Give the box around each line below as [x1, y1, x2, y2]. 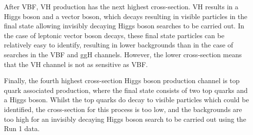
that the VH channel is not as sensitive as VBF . [4, 59, 148, 69]
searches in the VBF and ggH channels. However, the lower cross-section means [4, 49, 242, 59]
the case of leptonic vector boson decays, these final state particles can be [4, 30, 225, 40]
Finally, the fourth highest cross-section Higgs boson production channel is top [4, 75, 240, 86]
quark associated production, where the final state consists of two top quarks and [4, 85, 248, 95]
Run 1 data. [4, 123, 40, 134]
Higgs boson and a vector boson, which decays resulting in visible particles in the [4, 11, 248, 21]
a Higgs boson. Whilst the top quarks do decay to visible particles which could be [4, 94, 249, 105]
